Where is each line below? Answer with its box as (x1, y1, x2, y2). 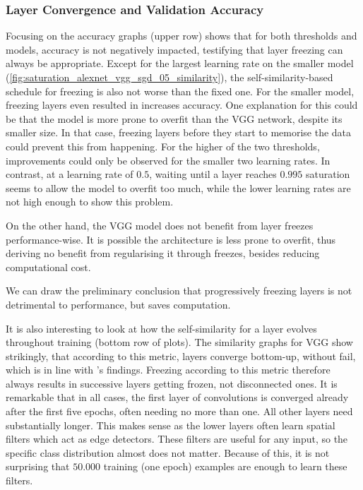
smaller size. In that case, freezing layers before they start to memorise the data (6, 125, 352, 140)
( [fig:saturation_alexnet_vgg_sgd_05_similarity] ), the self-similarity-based (6, 70, 333, 84)
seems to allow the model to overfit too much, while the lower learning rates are (6, 180, 351, 195)
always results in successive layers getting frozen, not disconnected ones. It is (6, 376, 338, 390)
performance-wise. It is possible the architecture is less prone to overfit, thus (6, 232, 336, 246)
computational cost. (6, 259, 91, 274)
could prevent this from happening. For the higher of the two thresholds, (6, 138, 320, 153)
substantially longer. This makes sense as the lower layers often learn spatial (6, 417, 335, 432)
